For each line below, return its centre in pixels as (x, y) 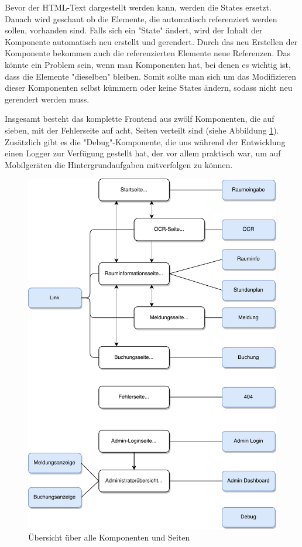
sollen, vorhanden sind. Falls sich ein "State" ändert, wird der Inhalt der (134, 30)
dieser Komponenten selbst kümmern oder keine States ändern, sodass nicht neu (149, 88)
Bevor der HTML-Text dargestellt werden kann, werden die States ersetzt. (138, 7)
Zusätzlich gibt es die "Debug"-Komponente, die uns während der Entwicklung (145, 141)
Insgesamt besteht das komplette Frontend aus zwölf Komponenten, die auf (140, 119)
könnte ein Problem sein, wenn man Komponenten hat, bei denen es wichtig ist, (148, 64)
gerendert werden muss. (47, 99)
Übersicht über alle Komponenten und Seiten (109, 537)
